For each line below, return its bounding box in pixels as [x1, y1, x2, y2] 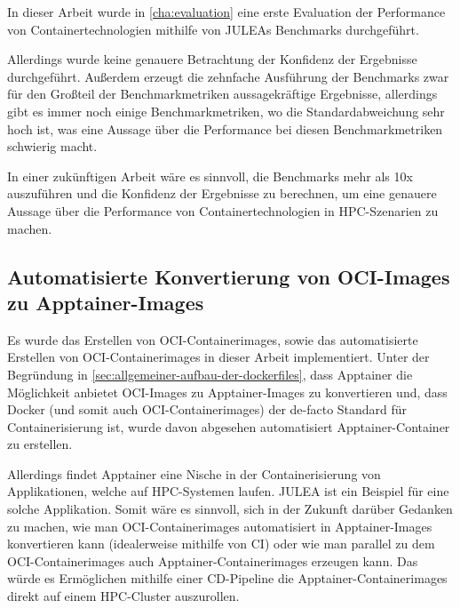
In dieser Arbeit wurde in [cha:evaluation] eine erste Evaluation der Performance [7, 3, 446, 20]
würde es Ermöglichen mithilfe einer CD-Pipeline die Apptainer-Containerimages [7, 569, 448, 588]
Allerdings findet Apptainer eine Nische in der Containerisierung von [7, 464, 381, 483]
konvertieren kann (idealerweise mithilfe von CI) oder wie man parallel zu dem [7, 534, 435, 553]
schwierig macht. [7, 137, 98, 156]
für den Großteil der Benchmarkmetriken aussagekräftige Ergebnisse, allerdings [7, 84, 438, 103]
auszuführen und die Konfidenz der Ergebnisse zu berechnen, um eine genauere [7, 184, 437, 203]
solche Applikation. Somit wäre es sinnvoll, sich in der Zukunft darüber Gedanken [7, 500, 453, 518]
